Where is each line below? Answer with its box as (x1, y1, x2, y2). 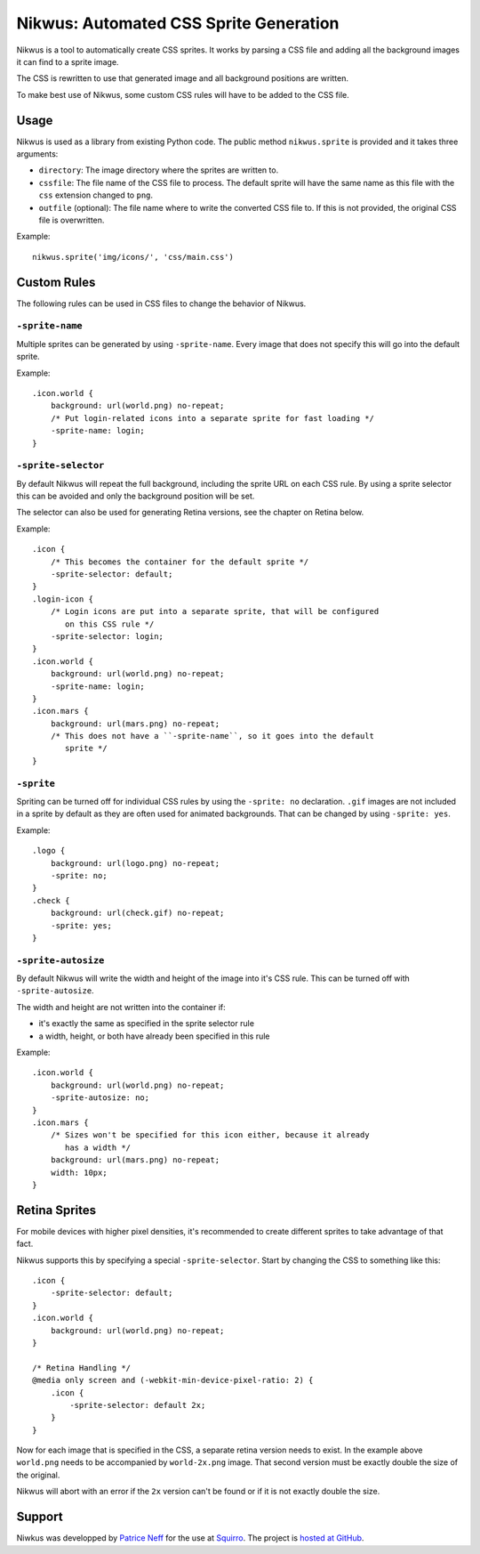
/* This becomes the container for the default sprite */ (50, 556, 309, 567)
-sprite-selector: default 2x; (69, 1400, 206, 1410)
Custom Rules (16, 274, 96, 289)
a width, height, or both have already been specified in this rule (38, 1031, 270, 1041)
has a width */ (65, 1142, 132, 1153)
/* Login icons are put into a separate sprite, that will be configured (50, 606, 380, 617)
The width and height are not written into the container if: (16, 1001, 226, 1012)
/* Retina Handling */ (32, 1363, 132, 1372)
